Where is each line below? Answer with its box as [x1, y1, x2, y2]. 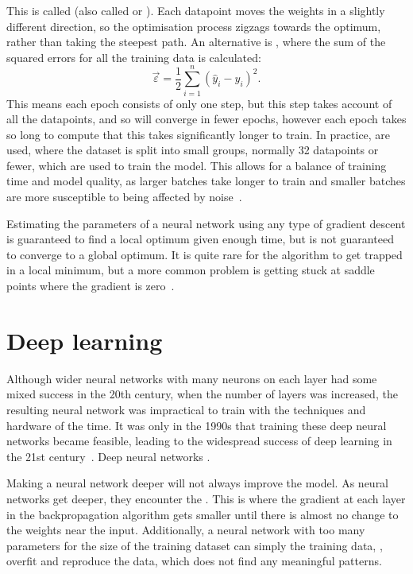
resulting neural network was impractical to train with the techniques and [6, 401, 366, 417]
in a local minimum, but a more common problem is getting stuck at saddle [6, 262, 375, 278]
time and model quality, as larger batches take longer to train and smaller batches [6, 173, 406, 189]
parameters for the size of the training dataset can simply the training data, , [6, 537, 383, 553]
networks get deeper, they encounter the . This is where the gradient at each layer [6, 490, 406, 506]
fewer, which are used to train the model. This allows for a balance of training [6, 157, 387, 173]
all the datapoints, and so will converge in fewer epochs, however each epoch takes [6, 111, 407, 127]
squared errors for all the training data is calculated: [6, 48, 261, 65]
